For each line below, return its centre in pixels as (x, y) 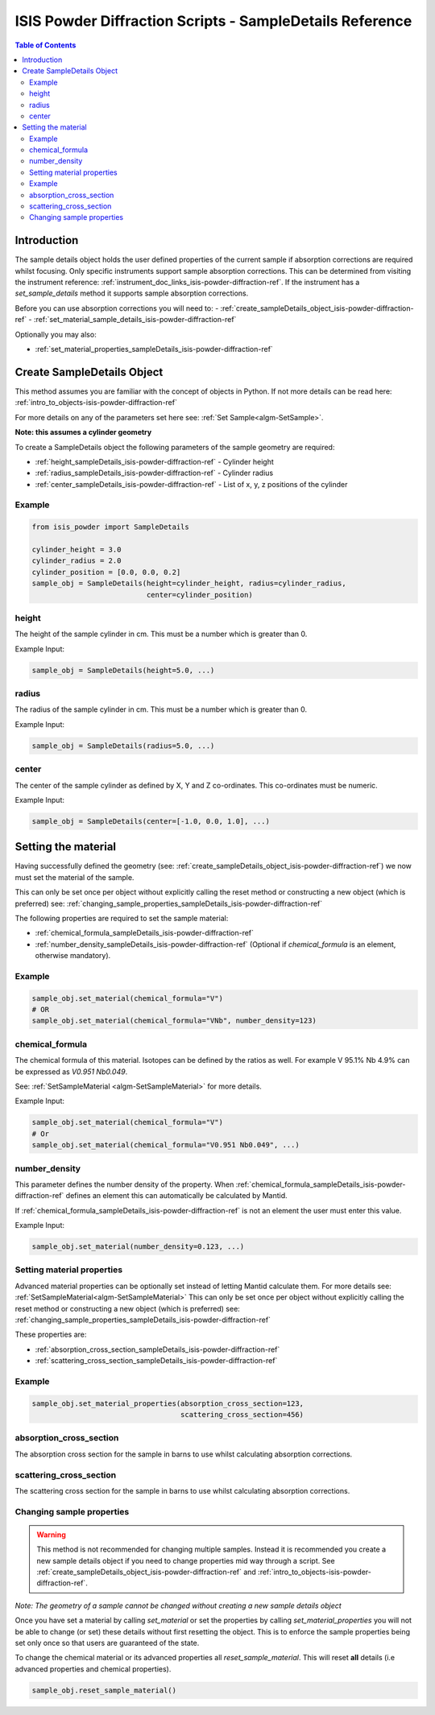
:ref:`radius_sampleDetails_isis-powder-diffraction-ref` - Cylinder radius (154, 473)
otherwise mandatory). (73, 956)
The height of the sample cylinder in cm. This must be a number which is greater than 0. (161, 634)
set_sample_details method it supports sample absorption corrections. (132, 293)
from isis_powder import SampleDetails (110, 527)
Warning (51, 1535)
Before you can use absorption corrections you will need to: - (117, 308)
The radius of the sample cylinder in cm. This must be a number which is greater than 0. (161, 709)
